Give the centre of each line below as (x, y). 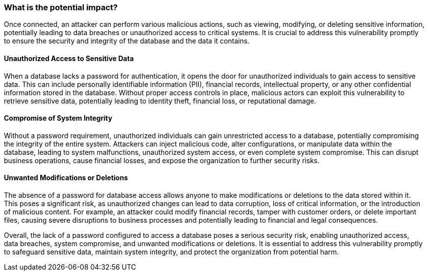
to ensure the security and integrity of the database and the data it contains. (127, 41)
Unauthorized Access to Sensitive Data (69, 58)
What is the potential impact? (61, 7)
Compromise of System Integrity (58, 118)
